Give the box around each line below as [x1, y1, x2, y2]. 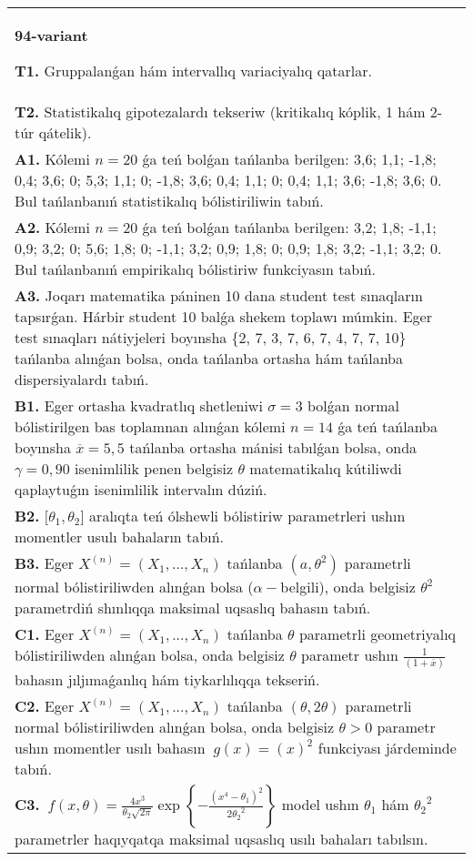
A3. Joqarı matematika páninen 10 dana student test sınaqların [15, 285, 423, 306]
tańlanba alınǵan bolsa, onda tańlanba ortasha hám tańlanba [15, 348, 403, 369]
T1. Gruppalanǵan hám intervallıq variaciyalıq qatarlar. [15, 60, 372, 81]
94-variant [15, 25, 88, 46]
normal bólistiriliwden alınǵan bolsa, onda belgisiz [15, 715, 335, 737]
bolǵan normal [307, 395, 399, 416]
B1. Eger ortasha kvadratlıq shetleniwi [15, 395, 263, 416]
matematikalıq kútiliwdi [249, 458, 402, 479]
